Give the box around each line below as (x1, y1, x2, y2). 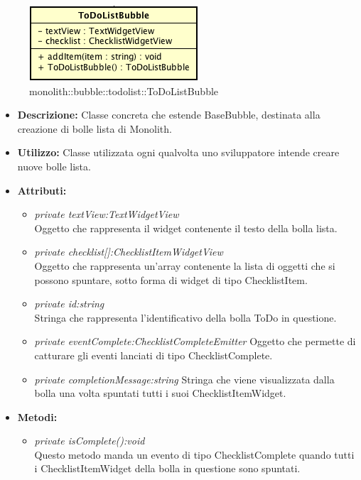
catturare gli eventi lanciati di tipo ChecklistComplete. (34, 347, 273, 362)
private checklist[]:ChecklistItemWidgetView (34, 244, 223, 259)
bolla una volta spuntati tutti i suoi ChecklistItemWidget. (34, 386, 286, 400)
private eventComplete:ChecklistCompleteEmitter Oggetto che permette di (34, 334, 356, 349)
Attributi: (17, 182, 67, 197)
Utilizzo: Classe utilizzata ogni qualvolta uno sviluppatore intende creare (17, 145, 340, 160)
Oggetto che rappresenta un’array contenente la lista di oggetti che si (34, 258, 335, 273)
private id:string (34, 296, 104, 311)
